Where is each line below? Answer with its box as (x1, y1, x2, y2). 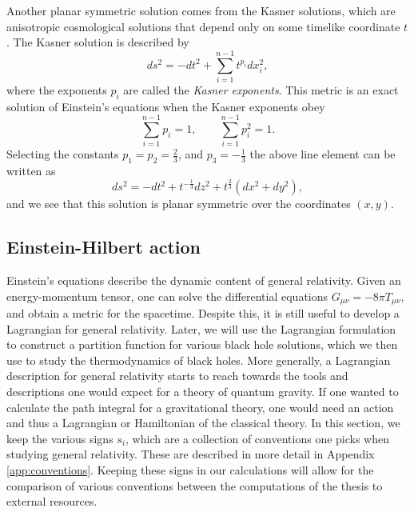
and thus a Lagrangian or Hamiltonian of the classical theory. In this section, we (6, 414, 400, 431)
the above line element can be (249, 146, 396, 162)
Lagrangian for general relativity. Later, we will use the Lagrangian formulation (6, 320, 396, 337)
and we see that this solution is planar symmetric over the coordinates (6, 195, 351, 212)
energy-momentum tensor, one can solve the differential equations (6, 287, 328, 304)
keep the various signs (6, 430, 113, 446)
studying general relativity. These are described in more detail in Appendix (6, 446, 375, 462)
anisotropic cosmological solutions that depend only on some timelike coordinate (6, 18, 400, 34)
